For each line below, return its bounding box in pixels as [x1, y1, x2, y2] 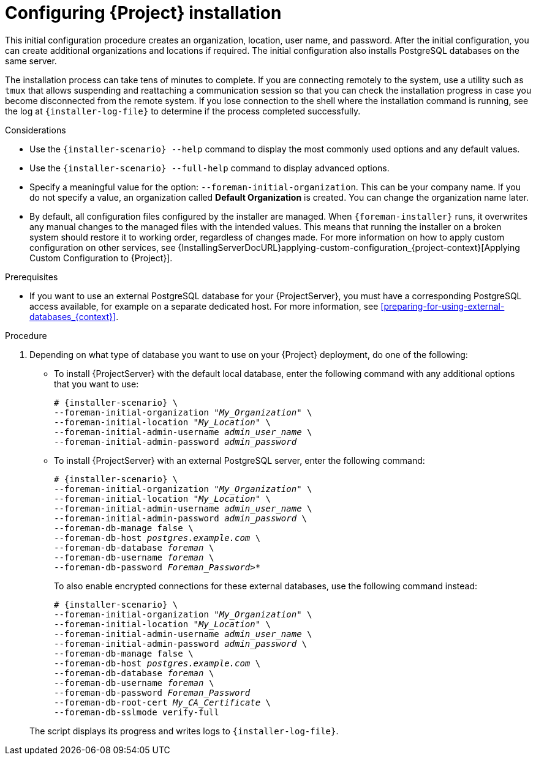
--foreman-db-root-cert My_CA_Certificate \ [54, 697, 271, 707]
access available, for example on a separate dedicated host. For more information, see [29, 300, 379, 311]
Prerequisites [5, 271, 58, 282]
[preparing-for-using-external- [380, 300, 505, 311]
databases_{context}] [29, 311, 116, 322]
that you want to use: [54, 378, 139, 389]
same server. [5, 55, 57, 66]
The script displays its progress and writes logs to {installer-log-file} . [29, 725, 339, 736]
